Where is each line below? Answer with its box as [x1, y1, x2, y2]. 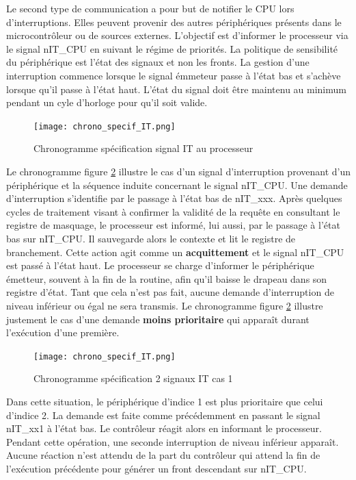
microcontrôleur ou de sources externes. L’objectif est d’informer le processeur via [6, 28, 348, 42]
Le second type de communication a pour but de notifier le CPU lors [6, 1, 295, 15]
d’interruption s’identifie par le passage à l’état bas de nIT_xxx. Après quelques [6, 191, 342, 205]
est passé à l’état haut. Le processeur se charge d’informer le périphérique [6, 258, 314, 273]
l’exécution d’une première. [6, 325, 120, 340]
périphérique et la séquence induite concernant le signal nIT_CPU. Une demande [6, 177, 348, 192]
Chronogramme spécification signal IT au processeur [33, 141, 254, 155]
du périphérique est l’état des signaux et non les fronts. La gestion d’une [6, 55, 310, 69]
